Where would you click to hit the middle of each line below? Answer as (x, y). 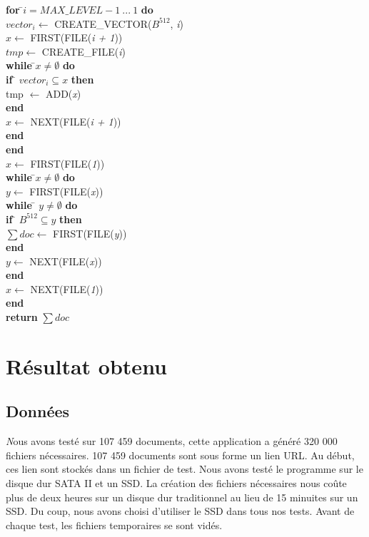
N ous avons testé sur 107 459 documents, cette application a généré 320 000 (172, 441)
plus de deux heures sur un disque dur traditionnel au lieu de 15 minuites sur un (182, 497)
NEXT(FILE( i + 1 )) (76, 121)
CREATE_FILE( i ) (84, 51)
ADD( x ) (63, 93)
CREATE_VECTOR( (103, 23)
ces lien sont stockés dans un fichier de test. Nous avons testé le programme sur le (184, 469)
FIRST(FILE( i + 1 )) (76, 37)
